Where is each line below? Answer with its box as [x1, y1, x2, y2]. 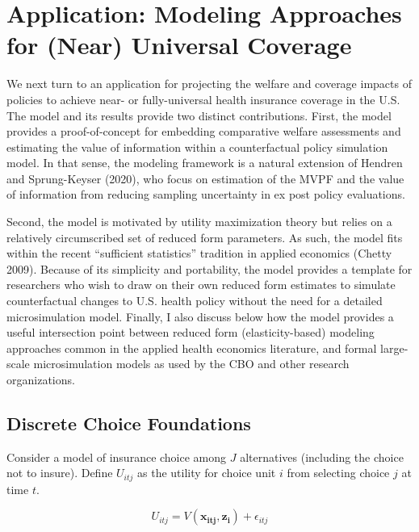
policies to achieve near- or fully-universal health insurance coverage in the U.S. [6, 90, 400, 107]
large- [380, 339, 409, 356]
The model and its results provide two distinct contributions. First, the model [6, 107, 392, 124]
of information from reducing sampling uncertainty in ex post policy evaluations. [6, 186, 405, 203]
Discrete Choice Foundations [6, 410, 251, 435]
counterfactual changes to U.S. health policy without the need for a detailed [6, 292, 383, 309]
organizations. [6, 371, 75, 387]
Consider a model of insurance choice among [6, 448, 227, 465]
